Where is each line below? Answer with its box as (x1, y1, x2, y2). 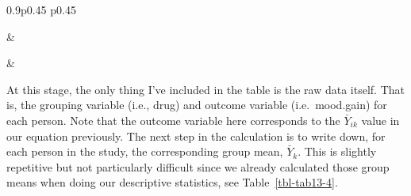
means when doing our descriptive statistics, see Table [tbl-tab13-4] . (6, 174, 338, 190)
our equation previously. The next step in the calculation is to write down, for (6, 127, 386, 144)
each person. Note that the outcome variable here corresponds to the (6, 111, 340, 128)
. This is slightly (298, 143, 377, 160)
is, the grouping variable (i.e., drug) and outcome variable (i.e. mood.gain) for (6, 96, 387, 113)
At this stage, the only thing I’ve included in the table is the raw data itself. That (6, 81, 405, 97)
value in (361, 111, 400, 128)
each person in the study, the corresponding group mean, (6, 143, 283, 160)
